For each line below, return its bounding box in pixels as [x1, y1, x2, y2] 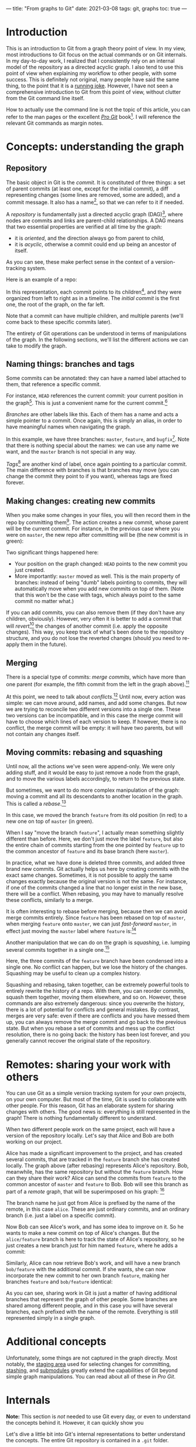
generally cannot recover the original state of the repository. [6, 1037, 151, 1044]
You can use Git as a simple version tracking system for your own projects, [6, 1089, 186, 1097]
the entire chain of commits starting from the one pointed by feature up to [6, 842, 185, 849]
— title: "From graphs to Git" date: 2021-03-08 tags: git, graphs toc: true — [6, 5, 187, 12]
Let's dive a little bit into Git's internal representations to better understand [6, 1430, 185, 1438]
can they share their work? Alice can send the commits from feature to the [6, 1174, 186, 1182]
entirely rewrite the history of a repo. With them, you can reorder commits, [6, 988, 185, 995]
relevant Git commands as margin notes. [6, 120, 104, 127]
